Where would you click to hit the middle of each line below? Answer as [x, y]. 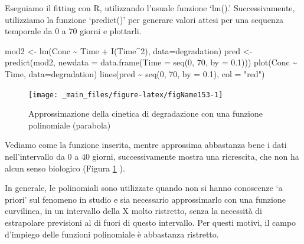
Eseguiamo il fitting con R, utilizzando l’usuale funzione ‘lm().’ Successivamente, [150, 8]
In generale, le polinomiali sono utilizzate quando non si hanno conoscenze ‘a [144, 188]
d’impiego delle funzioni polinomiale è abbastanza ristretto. [112, 234]
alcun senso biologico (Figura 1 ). [65, 168]
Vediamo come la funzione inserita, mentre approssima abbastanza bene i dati [146, 145]
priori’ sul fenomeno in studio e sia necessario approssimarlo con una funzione [145, 199]
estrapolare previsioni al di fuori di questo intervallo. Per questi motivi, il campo [151, 222]
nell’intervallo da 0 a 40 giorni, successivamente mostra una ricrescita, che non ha [152, 156]
